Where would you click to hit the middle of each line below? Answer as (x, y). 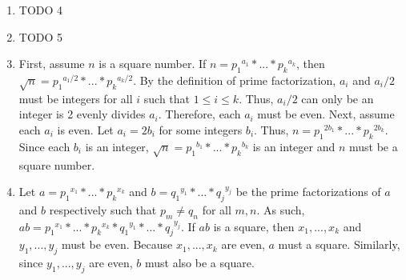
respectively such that (103, 209)
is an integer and (294, 146)
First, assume (52, 64)
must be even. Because (117, 244)
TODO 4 (41, 10)
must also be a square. (200, 263)
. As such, (281, 209)
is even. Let (85, 129)
